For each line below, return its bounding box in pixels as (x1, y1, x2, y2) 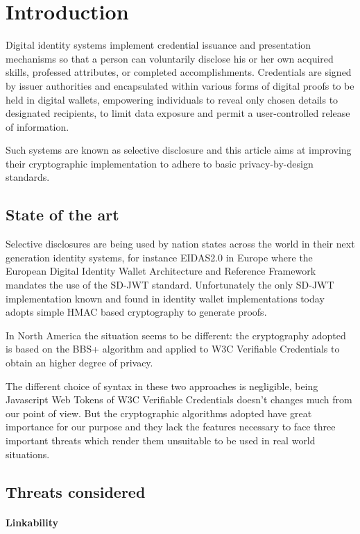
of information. (6, 119, 69, 133)
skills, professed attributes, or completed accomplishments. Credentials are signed (6, 65, 352, 79)
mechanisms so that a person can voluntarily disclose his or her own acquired (6, 51, 334, 65)
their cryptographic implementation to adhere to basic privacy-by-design (6, 156, 314, 170)
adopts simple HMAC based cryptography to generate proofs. (6, 305, 267, 319)
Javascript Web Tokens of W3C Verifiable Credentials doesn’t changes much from (6, 392, 352, 407)
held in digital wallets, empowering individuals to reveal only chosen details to (6, 92, 338, 106)
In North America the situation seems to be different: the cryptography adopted (6, 327, 346, 342)
